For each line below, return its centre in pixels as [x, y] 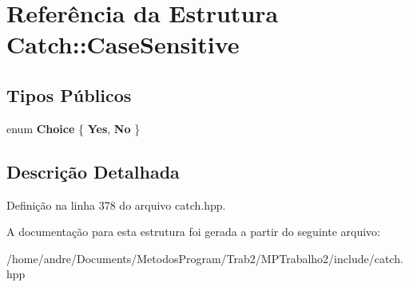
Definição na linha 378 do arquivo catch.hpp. [116, 204]
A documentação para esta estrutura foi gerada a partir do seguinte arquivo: [193, 232]
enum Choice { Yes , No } [73, 128]
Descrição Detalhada [93, 171]
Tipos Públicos [69, 94]
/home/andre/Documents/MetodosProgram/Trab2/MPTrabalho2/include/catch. [205, 258]
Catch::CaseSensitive [123, 44]
